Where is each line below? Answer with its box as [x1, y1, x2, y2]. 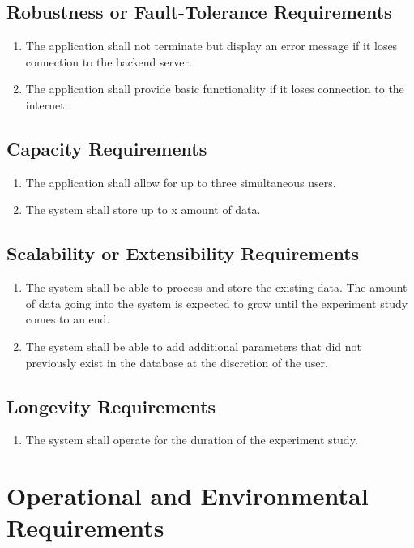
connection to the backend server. [25, 53, 192, 70]
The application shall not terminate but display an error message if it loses [25, 37, 398, 54]
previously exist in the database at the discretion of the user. [25, 353, 328, 370]
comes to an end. [25, 310, 110, 328]
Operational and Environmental [6, 479, 369, 512]
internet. [25, 96, 68, 113]
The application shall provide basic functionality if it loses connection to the [25, 80, 404, 97]
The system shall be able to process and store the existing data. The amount [25, 279, 408, 296]
